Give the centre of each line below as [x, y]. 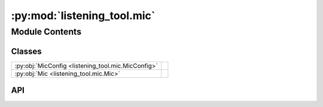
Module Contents [46, 32]
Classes [26, 51]
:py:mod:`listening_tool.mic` [83, 16]
